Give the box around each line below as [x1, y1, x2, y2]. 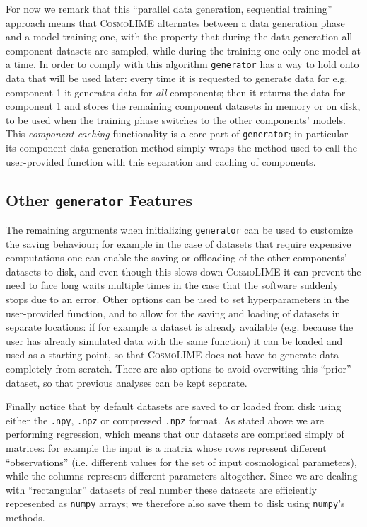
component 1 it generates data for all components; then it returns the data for [6, 84, 346, 99]
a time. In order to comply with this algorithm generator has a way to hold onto [6, 57, 359, 72]
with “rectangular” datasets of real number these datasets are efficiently [6, 482, 317, 497]
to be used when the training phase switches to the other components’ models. [6, 112, 346, 127]
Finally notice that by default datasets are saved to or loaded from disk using [6, 399, 342, 414]
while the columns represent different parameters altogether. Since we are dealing [6, 468, 358, 483]
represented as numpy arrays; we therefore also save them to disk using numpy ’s [6, 496, 345, 511]
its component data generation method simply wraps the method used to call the [6, 140, 357, 155]
